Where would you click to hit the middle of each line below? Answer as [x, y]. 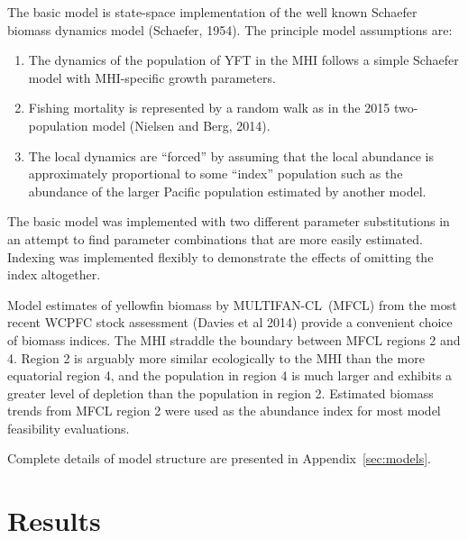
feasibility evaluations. [69, 428]
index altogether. [54, 274]
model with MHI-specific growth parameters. [152, 77]
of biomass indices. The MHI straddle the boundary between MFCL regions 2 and [234, 339]
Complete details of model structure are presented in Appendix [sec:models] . [219, 458]
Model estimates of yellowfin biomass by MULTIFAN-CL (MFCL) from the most [232, 304]
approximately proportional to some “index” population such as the [216, 174]
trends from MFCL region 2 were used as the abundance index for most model [224, 411]
